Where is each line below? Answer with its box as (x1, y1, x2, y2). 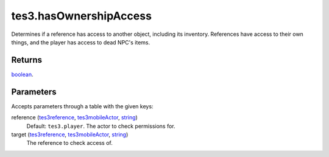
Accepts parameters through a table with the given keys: (11, 102, 154, 110)
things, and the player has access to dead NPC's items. (11, 38, 150, 46)
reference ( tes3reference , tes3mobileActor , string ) (11, 114, 138, 121)
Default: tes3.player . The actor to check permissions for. (26, 122, 175, 130)
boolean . (11, 71, 34, 78)
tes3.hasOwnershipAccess (11, 9, 152, 23)
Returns (11, 55, 43, 65)
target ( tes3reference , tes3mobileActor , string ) (11, 131, 129, 138)
